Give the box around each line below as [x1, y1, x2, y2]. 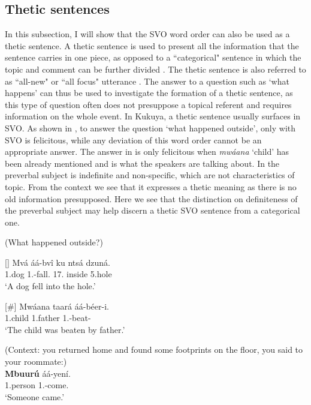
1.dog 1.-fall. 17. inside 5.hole [5, 268, 112, 280]
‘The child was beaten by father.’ [5, 323, 125, 335]
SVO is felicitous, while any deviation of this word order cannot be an [5, 133, 262, 146]
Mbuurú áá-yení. [5, 367, 71, 379]
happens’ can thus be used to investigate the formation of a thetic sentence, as [5, 86, 293, 99]
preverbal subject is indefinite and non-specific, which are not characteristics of [5, 169, 295, 181]
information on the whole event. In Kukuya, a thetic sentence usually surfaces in [5, 110, 301, 122]
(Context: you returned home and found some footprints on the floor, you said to [5, 343, 303, 356]
